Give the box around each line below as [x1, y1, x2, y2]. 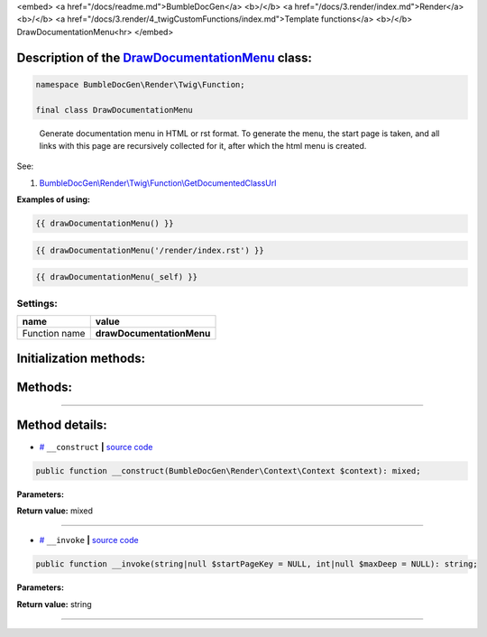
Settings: [16, 297, 58, 309]
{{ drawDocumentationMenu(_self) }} [35, 272, 198, 282]
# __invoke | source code [39, 535, 139, 546]
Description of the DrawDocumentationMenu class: [16, 50, 313, 65]
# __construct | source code [39, 441, 153, 452]
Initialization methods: [16, 351, 146, 366]
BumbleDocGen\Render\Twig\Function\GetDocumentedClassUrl [39, 177, 277, 189]
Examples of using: [16, 194, 90, 205]
